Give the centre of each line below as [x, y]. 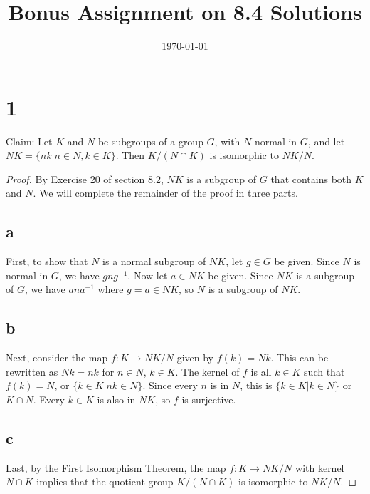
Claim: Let [29, 141]
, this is [256, 385]
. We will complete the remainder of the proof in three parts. [165, 193]
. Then [130, 155]
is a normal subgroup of [154, 261]
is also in [116, 399]
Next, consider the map [57, 357]
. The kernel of [207, 371]
